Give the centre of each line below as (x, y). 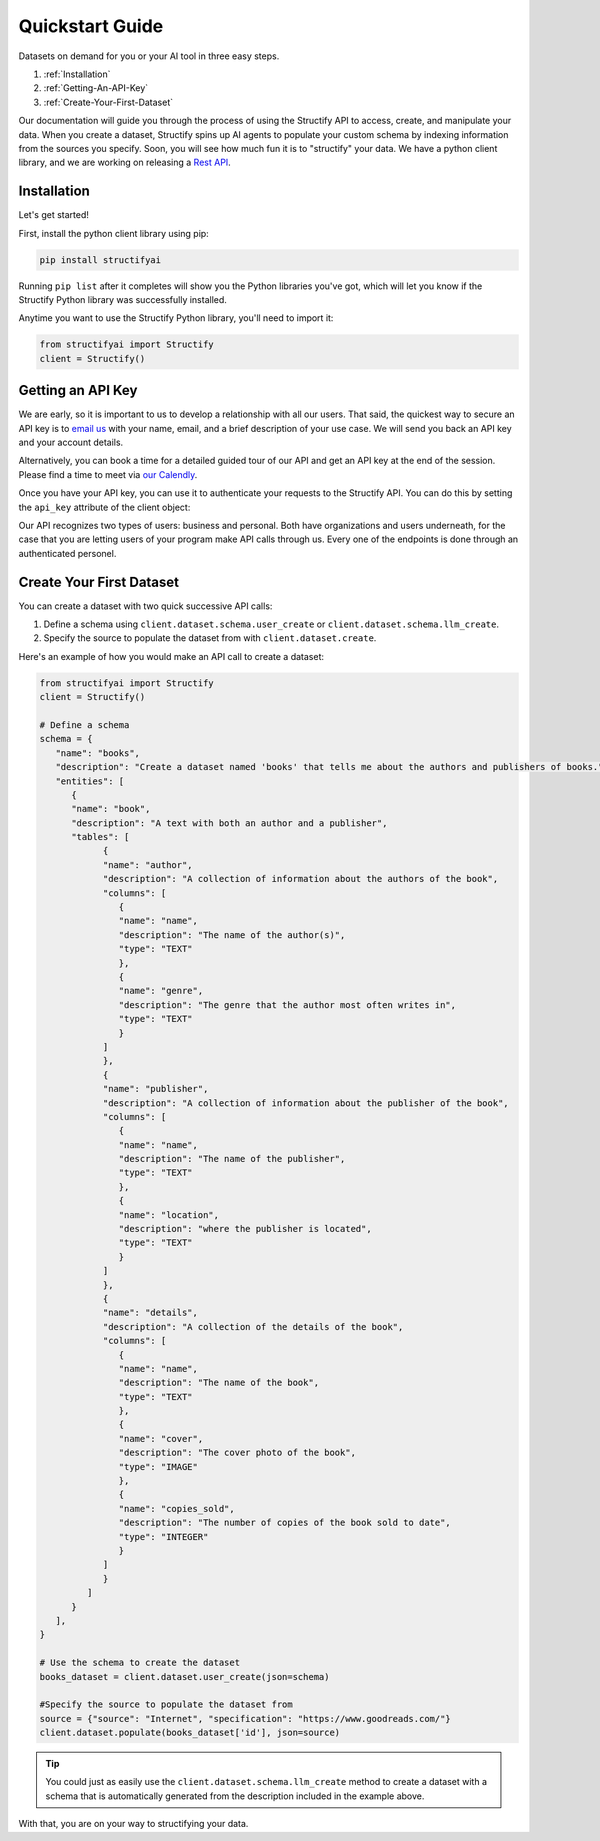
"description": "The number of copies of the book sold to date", (285, 1523)
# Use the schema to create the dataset (139, 1663)
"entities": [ (90, 781)
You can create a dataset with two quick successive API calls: (145, 606)
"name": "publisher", (155, 1089)
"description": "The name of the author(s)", (232, 934)
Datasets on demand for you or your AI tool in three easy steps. (149, 56)
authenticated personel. (67, 553)
